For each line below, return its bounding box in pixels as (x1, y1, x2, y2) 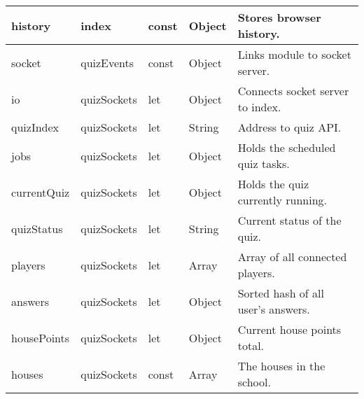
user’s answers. (237, 301, 310, 317)
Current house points (237, 321, 342, 337)
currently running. (237, 192, 328, 208)
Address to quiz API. (237, 119, 342, 135)
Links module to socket (237, 46, 351, 62)
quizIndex (11, 119, 59, 135)
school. (237, 374, 271, 390)
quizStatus (11, 220, 63, 237)
